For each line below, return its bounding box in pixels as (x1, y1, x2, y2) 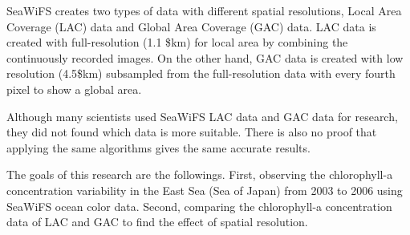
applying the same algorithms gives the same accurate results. (6, 139, 311, 156)
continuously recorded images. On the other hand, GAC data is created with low (6, 49, 404, 66)
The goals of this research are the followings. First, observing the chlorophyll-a (6, 166, 393, 183)
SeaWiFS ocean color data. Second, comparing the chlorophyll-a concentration (6, 197, 392, 214)
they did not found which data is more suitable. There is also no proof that (6, 124, 377, 140)
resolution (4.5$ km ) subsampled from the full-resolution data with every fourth (6, 65, 396, 82)
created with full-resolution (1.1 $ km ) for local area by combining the (6, 34, 348, 51)
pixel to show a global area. (6, 80, 142, 97)
